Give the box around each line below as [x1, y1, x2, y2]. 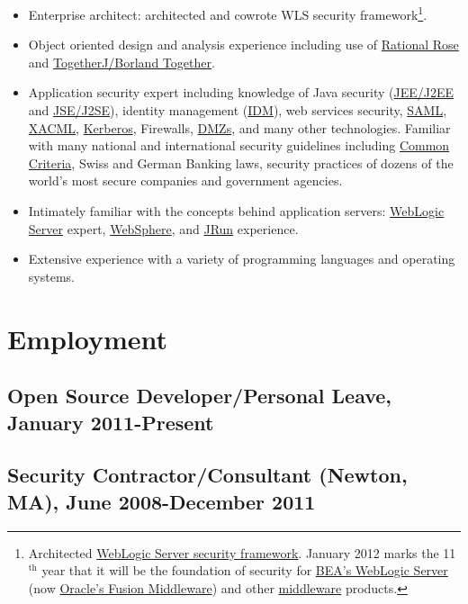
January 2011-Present [7, 408, 214, 436]
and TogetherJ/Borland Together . [28, 52, 215, 71]
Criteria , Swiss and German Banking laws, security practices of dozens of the [28, 153, 454, 172]
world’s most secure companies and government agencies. [28, 171, 343, 190]
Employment [7, 320, 168, 356]
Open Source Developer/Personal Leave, [7, 382, 392, 410]
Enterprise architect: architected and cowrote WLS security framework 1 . [28, 3, 427, 23]
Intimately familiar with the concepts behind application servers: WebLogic [28, 202, 445, 220]
